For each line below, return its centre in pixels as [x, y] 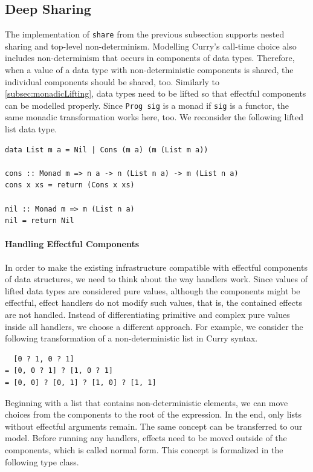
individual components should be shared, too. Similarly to [112, 81]
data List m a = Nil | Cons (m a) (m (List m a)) [107, 150]
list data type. [31, 129]
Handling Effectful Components [72, 244]
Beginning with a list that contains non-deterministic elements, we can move [147, 402]
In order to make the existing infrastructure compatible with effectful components [156, 267]
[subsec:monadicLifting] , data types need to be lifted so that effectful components [156, 93]
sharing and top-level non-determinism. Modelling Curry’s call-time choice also [151, 46]
